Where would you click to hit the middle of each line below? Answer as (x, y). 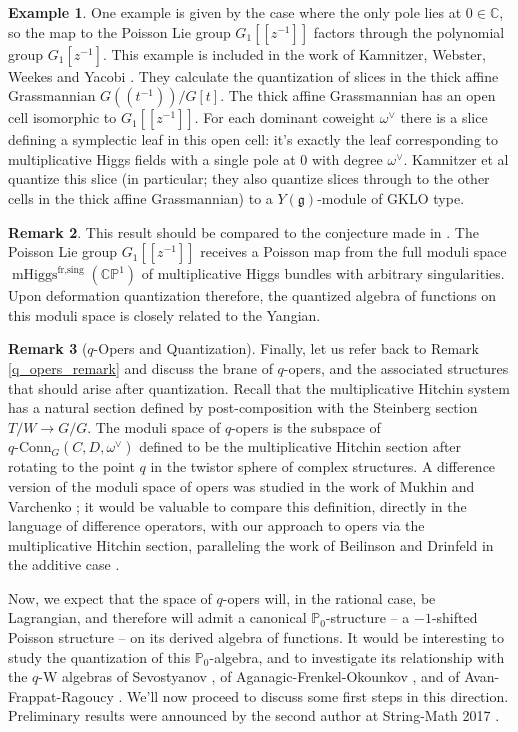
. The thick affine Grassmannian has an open (358, 95)
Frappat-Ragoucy (61, 695)
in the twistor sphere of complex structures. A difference (323, 466)
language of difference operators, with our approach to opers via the (216, 525)
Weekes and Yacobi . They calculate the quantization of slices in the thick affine (253, 75)
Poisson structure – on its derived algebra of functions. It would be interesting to (256, 637)
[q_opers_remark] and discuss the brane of (140, 367)
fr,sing (70, 269)
